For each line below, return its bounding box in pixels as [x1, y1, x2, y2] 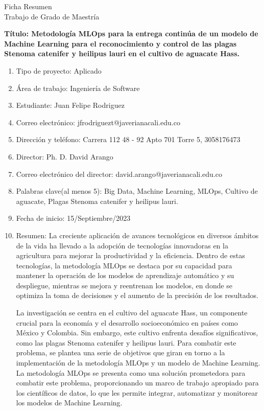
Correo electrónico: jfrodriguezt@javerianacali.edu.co [16, 117, 180, 127]
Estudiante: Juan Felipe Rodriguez [16, 100, 125, 110]
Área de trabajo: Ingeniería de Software [16, 82, 140, 93]
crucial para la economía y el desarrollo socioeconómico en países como [16, 317, 238, 328]
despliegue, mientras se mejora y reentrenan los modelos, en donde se [16, 280, 233, 290]
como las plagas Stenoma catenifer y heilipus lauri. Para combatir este [16, 337, 236, 348]
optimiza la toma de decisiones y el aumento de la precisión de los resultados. [16, 290, 258, 301]
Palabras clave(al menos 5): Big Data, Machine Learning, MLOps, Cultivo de [16, 186, 258, 196]
